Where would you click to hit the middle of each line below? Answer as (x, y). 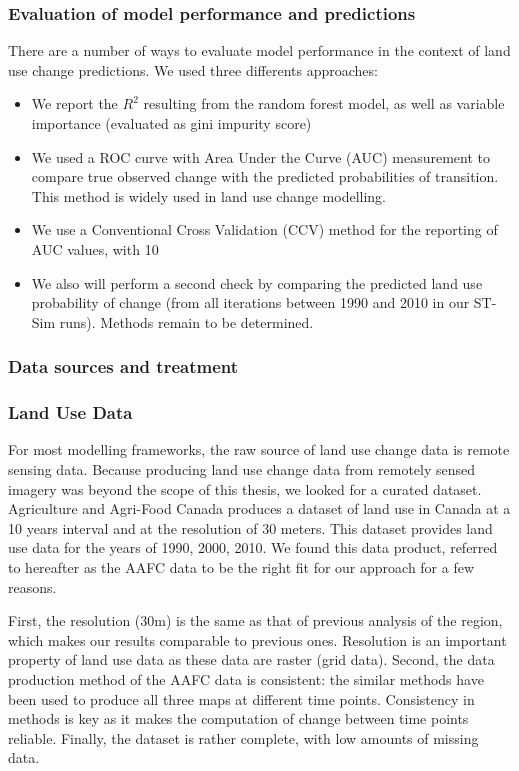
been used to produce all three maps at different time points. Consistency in (241, 698)
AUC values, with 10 (95, 248)
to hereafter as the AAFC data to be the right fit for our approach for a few (241, 566)
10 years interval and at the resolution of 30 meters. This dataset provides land (250, 527)
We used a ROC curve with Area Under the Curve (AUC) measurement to (261, 156)
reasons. (32, 586)
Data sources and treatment (123, 366)
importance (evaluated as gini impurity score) (171, 123)
